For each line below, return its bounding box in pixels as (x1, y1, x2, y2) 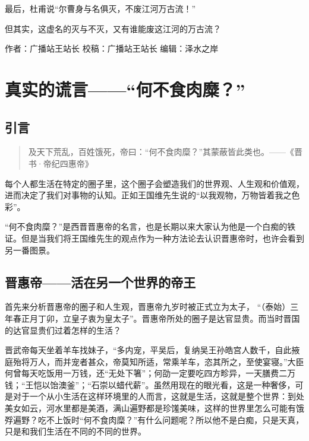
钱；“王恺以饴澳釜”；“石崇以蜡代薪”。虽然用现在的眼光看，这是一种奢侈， (5, 378, 295, 391)
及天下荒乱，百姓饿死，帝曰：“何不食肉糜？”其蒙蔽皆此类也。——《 (28, 145, 295, 158)
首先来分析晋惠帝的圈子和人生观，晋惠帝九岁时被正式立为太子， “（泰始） (5, 300, 291, 313)
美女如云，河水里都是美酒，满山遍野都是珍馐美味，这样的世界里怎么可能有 (5, 402, 296, 414)
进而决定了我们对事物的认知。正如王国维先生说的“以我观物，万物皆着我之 (5, 189, 292, 201)
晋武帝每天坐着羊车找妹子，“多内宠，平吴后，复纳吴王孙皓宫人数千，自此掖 (5, 344, 300, 356)
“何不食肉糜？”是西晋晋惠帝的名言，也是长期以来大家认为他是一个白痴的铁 (5, 220, 296, 233)
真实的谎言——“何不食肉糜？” (5, 77, 245, 101)
